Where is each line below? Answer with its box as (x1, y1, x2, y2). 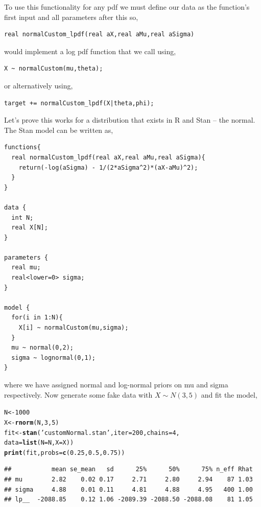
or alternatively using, (4, 80, 73, 90)
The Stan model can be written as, (4, 124, 113, 135)
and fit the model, (201, 389, 257, 400)
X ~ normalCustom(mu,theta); (4, 65, 103, 73)
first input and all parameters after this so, (4, 11, 138, 22)
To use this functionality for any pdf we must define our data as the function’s (4, 2, 250, 12)
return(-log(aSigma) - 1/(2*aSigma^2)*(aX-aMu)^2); (18, 164, 198, 171)
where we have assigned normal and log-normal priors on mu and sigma (4, 379, 228, 389)
